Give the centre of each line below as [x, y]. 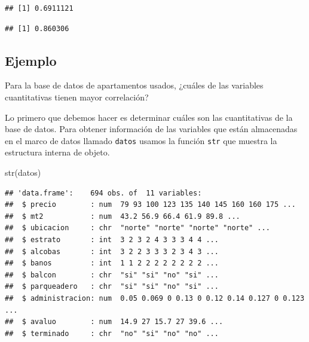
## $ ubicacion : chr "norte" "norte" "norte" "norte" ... [137, 228]
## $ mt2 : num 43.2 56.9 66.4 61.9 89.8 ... [123, 216]
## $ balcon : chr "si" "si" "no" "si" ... [112, 275]
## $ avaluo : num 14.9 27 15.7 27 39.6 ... [114, 322]
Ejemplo [31, 60]
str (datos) [23, 172]
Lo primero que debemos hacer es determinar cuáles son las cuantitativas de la [149, 117]
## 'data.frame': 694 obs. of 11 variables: [103, 193]
